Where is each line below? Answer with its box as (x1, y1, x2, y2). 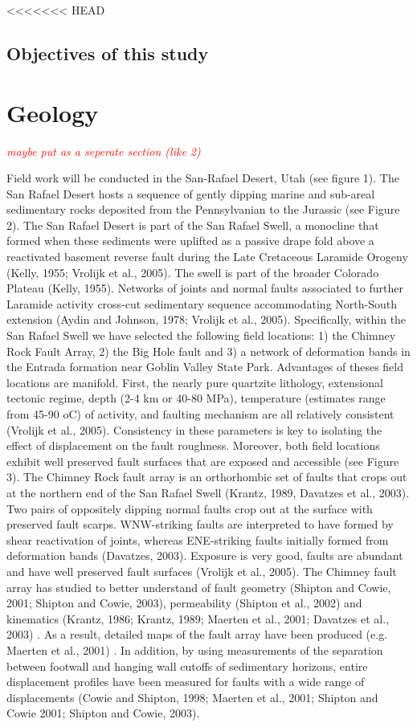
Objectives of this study (6, 40, 209, 65)
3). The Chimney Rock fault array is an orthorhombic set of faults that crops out (6, 468, 407, 485)
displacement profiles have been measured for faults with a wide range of (6, 673, 365, 690)
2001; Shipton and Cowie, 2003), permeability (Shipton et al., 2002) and (6, 594, 362, 611)
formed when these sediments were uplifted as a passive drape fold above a (6, 232, 374, 249)
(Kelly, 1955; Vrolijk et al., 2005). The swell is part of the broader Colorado (6, 263, 379, 280)
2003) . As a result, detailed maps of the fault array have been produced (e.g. (6, 626, 388, 643)
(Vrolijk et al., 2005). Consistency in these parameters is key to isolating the (6, 421, 382, 438)
